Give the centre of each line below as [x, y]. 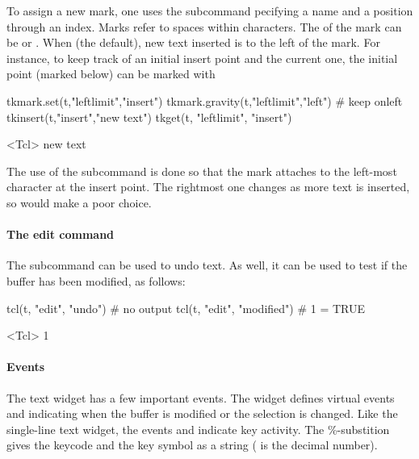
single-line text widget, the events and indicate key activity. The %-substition [198, 429]
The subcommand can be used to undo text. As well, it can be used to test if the [207, 265]
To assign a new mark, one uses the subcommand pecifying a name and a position [210, 10]
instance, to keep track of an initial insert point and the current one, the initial [202, 58]
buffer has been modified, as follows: [96, 280]
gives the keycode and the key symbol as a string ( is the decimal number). [192, 445]
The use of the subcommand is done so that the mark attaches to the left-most [202, 171]
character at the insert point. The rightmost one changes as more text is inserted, [208, 187]
